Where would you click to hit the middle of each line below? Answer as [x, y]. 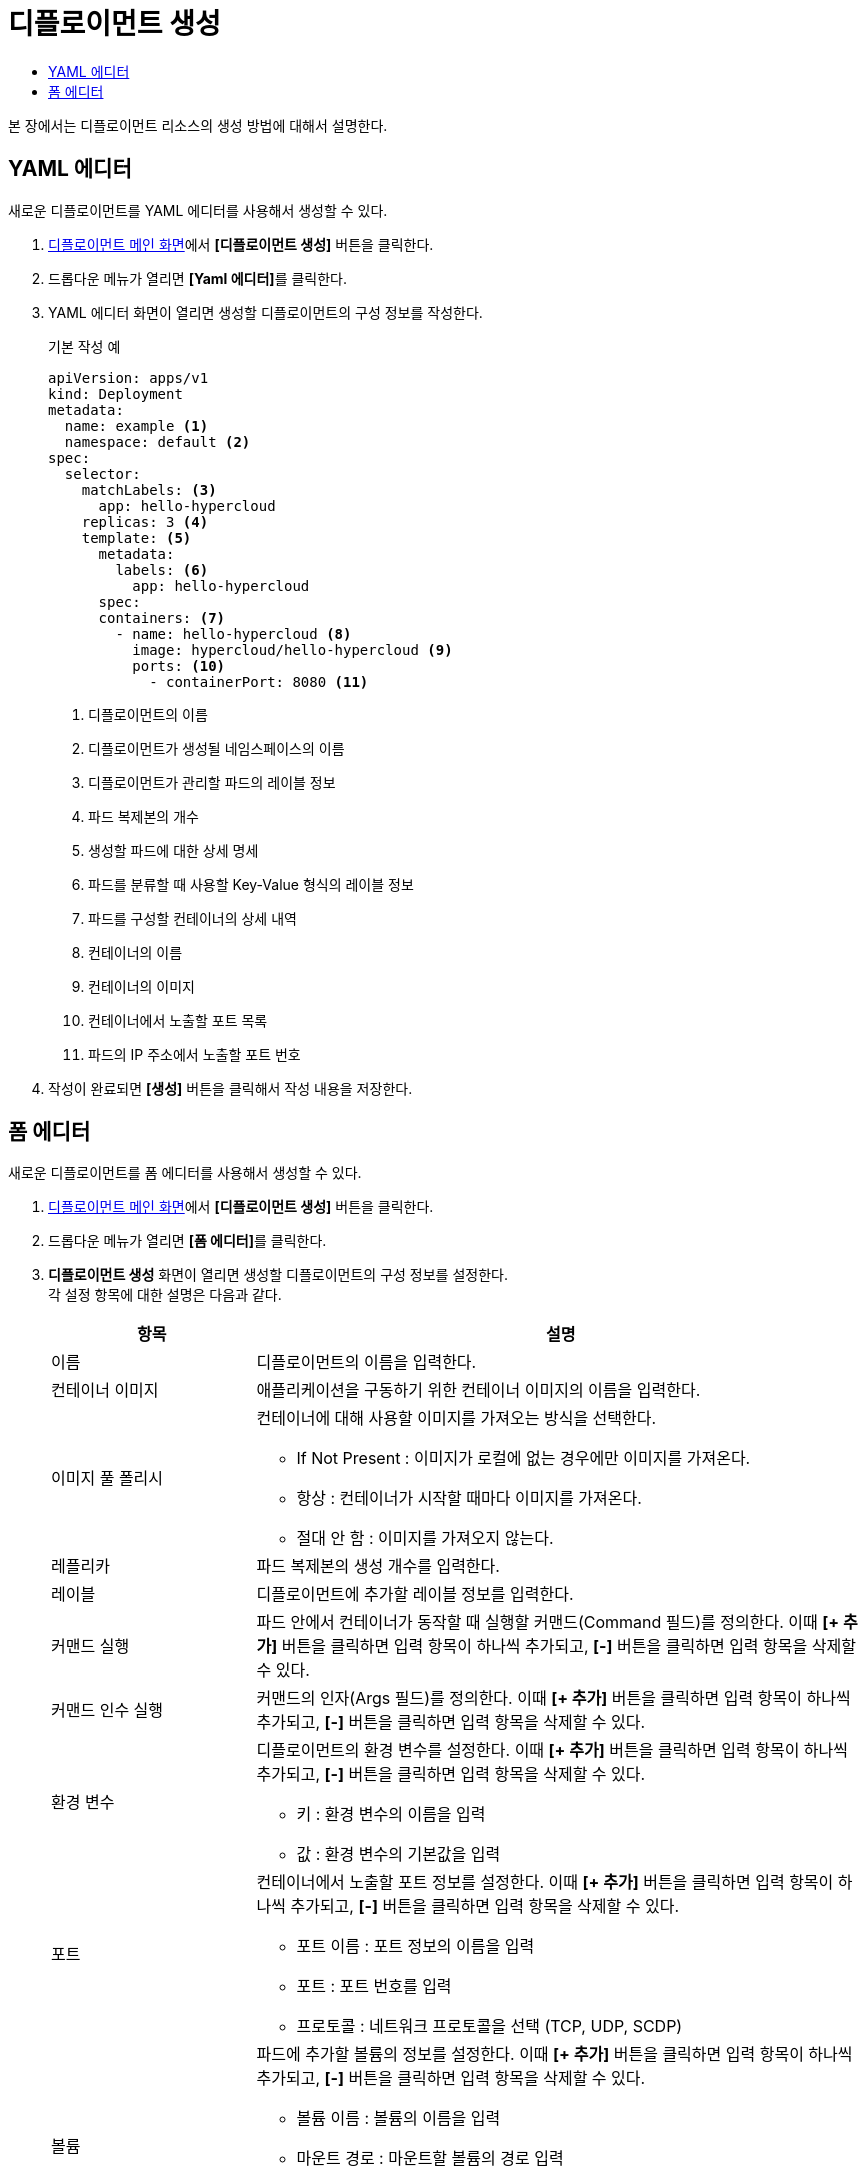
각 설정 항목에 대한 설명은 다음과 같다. [165, 1295]
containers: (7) [162, 617]
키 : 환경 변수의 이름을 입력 [391, 1814]
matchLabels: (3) [149, 489]
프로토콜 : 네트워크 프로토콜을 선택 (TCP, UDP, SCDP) [489, 2026]
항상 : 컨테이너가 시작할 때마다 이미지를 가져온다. [469, 1498]
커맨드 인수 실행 [107, 1710]
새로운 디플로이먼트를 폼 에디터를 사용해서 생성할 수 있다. [185, 1173]
